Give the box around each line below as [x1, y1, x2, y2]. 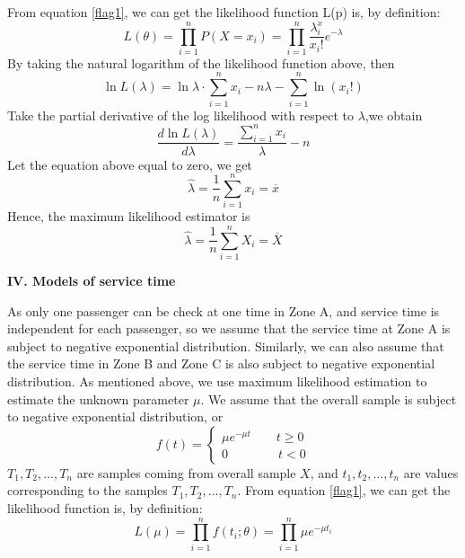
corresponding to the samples [7, 481, 168, 500]
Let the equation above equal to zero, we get [7, 155, 252, 173]
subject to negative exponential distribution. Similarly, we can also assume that [7, 336, 444, 355]
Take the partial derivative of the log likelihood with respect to [7, 105, 354, 124]
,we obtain [364, 105, 423, 124]
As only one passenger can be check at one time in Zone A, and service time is [7, 301, 440, 320]
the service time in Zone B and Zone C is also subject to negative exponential [7, 354, 435, 373]
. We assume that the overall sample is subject [200, 389, 457, 408]
